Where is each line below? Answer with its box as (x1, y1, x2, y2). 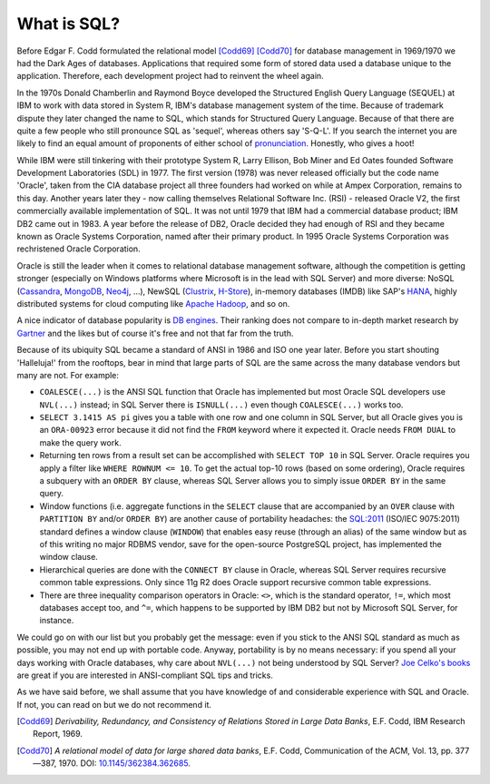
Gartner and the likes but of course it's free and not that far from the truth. (16, 328, 294, 338)
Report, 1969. (33, 729, 83, 740)
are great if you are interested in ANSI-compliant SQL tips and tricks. (16, 670, 274, 681)
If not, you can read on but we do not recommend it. (16, 699, 212, 710)
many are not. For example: (16, 369, 120, 380)
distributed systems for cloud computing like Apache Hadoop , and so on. (16, 298, 290, 309)
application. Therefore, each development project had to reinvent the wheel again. (16, 71, 324, 82)
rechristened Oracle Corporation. (16, 243, 141, 254)
